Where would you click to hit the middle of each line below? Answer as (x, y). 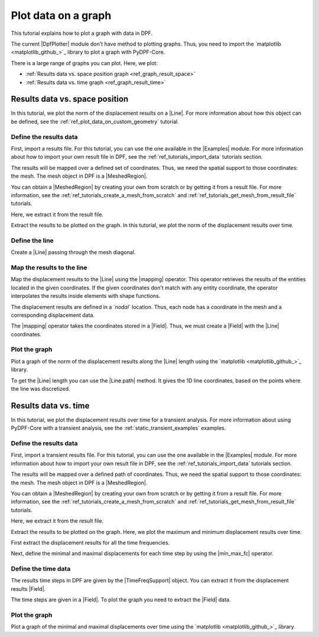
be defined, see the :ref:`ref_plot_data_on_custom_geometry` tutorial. (95, 121)
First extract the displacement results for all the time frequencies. (90, 542)
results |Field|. (28, 588)
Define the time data (41, 569)
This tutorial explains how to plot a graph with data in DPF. (82, 33)
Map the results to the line (49, 268)
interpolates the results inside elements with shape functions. (86, 296)
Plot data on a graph (61, 15)
